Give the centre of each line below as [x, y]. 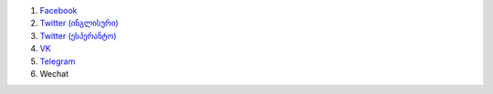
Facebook [58, 10]
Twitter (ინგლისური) [79, 23]
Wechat [54, 73]
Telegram [58, 61]
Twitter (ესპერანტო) [78, 35]
